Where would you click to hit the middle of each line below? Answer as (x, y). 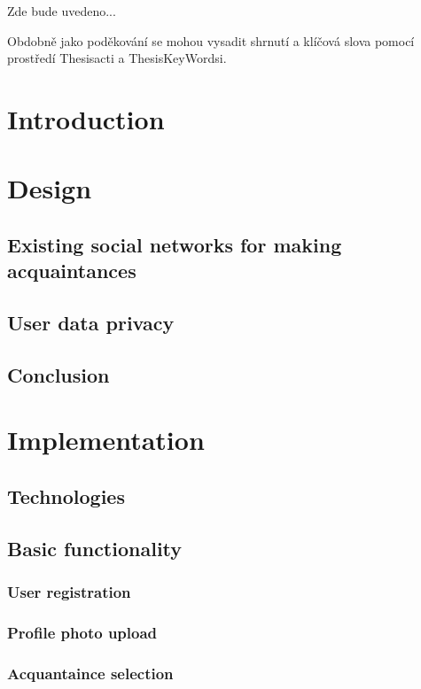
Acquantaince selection (90, 673)
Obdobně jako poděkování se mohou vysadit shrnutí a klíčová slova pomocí (211, 40)
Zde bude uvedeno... (62, 11)
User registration (69, 592)
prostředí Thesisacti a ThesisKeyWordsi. (117, 58)
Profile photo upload (82, 632)
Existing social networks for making (175, 244)
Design (50, 188)
